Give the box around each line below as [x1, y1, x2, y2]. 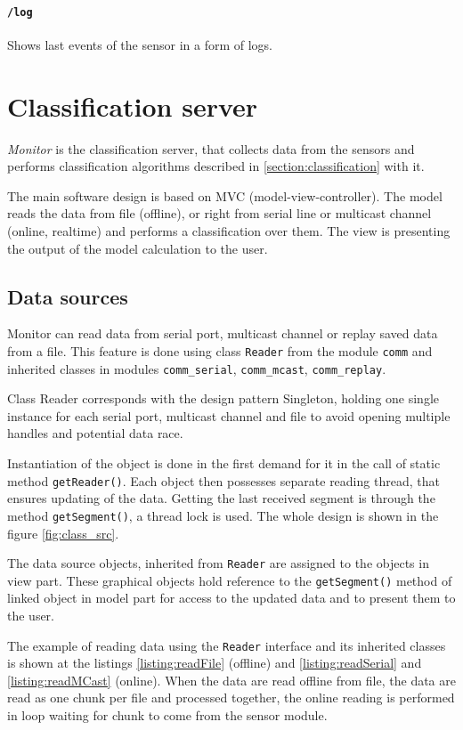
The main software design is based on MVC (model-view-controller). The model [7, 186, 443, 205]
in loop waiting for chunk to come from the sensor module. [7, 706, 328, 725]
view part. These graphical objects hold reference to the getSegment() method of [7, 571, 452, 589]
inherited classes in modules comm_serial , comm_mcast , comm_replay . [7, 359, 386, 377]
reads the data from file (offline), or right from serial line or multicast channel [7, 204, 432, 223]
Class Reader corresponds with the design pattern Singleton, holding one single [7, 389, 439, 408]
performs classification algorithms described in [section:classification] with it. [7, 157, 425, 175]
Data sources [7, 282, 128, 310]
